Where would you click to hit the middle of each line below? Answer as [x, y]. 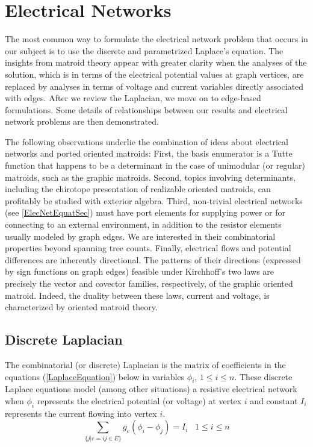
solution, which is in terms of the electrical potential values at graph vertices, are [154, 74]
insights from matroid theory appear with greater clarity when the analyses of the [156, 62]
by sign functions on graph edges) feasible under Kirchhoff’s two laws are [140, 271]
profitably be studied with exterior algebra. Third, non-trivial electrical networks [154, 200]
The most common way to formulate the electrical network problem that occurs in [156, 39]
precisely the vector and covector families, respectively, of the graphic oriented [149, 283]
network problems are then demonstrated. [82, 121]
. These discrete [263, 376]
